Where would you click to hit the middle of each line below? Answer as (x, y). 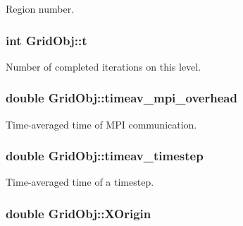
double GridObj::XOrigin (79, 213)
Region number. (40, 8)
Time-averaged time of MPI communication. (101, 124)
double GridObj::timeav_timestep (105, 156)
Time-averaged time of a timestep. (80, 182)
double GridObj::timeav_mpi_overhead (122, 98)
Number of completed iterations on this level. (104, 66)
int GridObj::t (46, 40)
